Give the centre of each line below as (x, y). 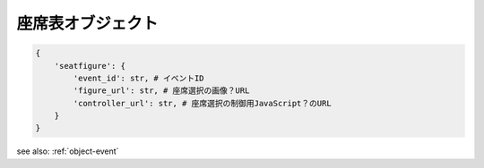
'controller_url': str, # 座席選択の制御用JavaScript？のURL (202, 103)
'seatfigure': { (90, 66)
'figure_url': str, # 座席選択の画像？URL (161, 91)
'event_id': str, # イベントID (139, 78)
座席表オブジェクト (87, 23)
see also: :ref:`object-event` (68, 151)
